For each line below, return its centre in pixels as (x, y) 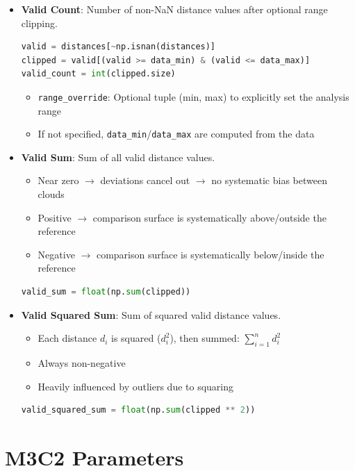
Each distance (67, 338)
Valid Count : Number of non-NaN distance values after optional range (174, 9)
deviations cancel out (145, 180)
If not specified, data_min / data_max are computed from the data (176, 134)
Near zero (58, 180)
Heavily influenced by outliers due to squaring (136, 386)
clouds (51, 194)
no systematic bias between (269, 180)
